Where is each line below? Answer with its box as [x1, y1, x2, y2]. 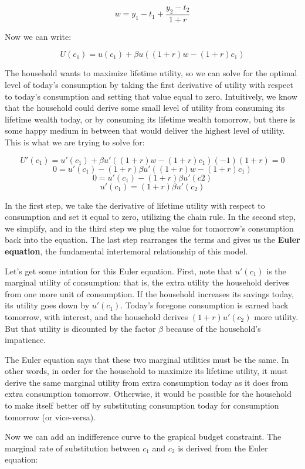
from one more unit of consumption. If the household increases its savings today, [5, 287, 294, 300]
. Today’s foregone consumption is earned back [120, 299, 289, 311]
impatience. [5, 334, 46, 346]
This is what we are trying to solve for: [5, 135, 145, 148]
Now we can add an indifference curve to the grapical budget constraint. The [5, 430, 282, 443]
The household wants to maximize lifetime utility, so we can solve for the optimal [5, 67, 297, 79]
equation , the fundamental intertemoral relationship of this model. [5, 244, 248, 257]
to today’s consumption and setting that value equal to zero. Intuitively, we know [5, 90, 297, 102]
